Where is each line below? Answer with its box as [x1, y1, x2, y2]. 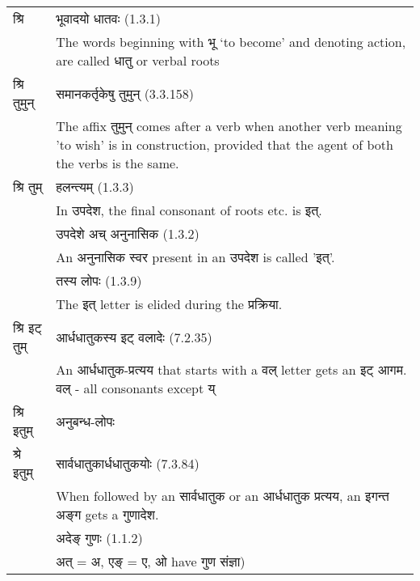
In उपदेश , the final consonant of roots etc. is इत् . [56, 201, 322, 219]
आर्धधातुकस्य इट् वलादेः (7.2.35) [56, 327, 212, 346]
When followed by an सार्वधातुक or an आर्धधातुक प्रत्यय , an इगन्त [56, 486, 389, 505]
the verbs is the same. [56, 154, 179, 172]
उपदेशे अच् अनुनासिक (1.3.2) [56, 224, 199, 243]
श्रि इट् [13, 318, 42, 337]
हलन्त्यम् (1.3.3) [56, 177, 134, 196]
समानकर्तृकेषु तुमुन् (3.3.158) [56, 83, 194, 103]
